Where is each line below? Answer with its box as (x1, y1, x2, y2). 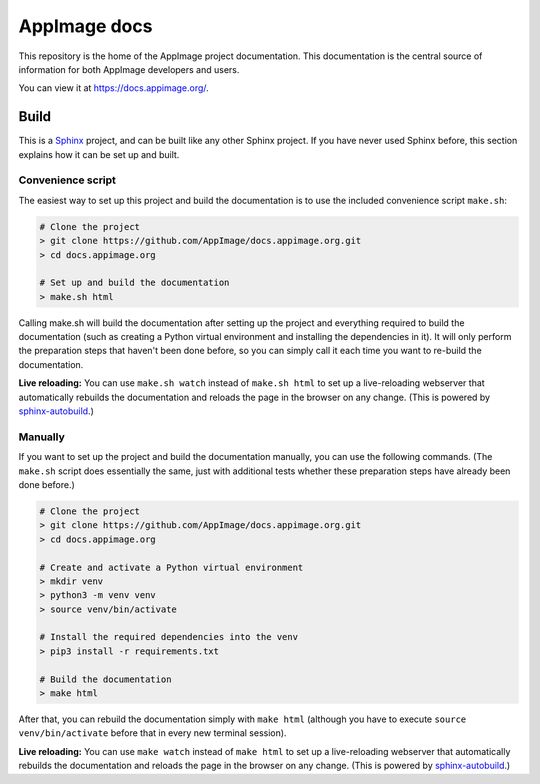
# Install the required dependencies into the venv (39, 631, 299, 643)
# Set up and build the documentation (39, 277, 230, 289)
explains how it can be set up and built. (18, 148, 180, 160)
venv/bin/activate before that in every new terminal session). (18, 727, 287, 739)
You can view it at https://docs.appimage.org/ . (18, 82, 209, 94)
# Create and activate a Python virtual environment (39, 561, 304, 573)
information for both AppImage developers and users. (18, 63, 240, 75)
